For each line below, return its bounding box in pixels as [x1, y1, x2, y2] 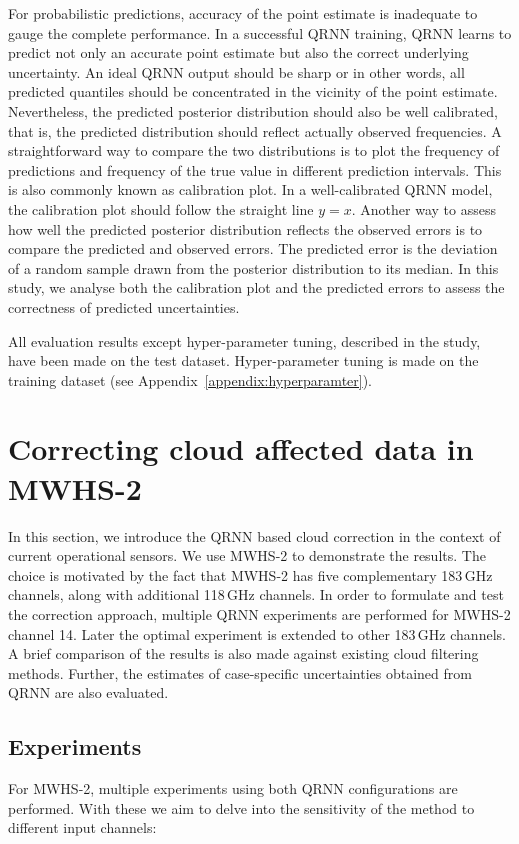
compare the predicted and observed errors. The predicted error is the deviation [8, 238, 498, 259]
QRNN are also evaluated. [8, 682, 169, 703]
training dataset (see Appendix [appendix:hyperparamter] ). [8, 369, 373, 390]
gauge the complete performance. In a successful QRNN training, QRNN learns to [8, 22, 512, 43]
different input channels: [8, 817, 157, 838]
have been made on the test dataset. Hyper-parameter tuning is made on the [8, 350, 479, 371]
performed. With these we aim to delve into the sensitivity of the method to [8, 797, 475, 818]
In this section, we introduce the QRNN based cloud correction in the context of [8, 525, 501, 546]
